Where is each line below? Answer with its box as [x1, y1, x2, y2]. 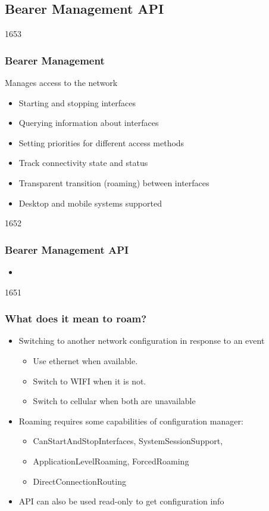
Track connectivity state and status [18, 156, 148, 169]
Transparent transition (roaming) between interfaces [18, 176, 209, 189]
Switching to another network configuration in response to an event [18, 334, 265, 347]
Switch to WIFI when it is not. [33, 374, 146, 387]
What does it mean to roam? [5, 311, 147, 326]
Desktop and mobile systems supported [18, 196, 162, 209]
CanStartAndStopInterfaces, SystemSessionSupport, [33, 435, 223, 447]
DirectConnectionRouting [33, 475, 126, 487]
